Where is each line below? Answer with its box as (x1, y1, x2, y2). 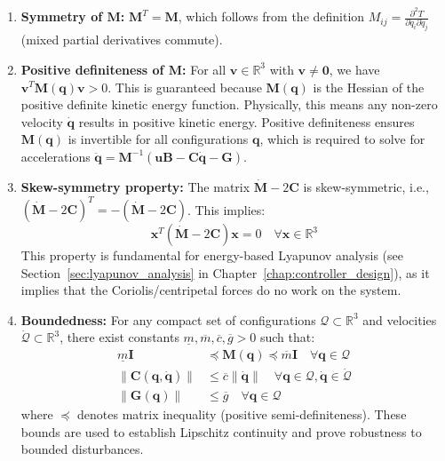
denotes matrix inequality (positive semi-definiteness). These (77, 405, 407, 424)
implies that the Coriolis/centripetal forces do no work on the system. (20, 281, 401, 299)
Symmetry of (20, 7, 103, 26)
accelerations (20, 147, 91, 165)
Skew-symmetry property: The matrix (20, 177, 250, 195)
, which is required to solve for (259, 130, 425, 148)
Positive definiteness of (20, 60, 164, 78)
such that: (259, 328, 315, 346)
